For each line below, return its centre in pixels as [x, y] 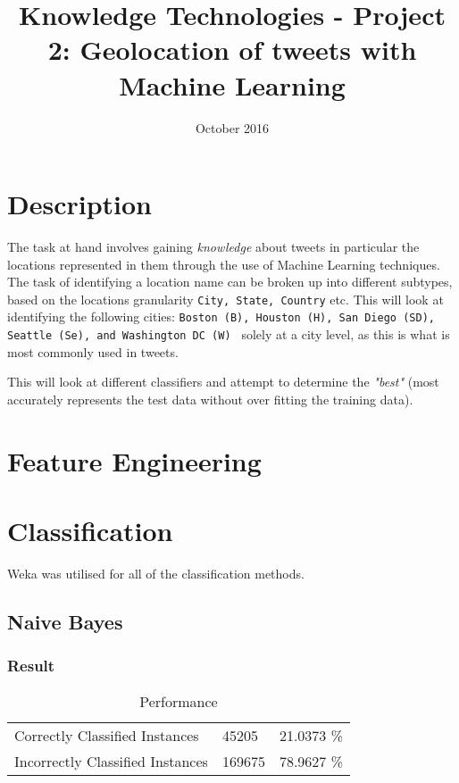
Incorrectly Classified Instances [111, 761]
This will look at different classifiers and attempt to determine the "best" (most [223, 382]
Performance [179, 701]
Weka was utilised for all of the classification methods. [156, 574]
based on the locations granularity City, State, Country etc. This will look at [225, 299]
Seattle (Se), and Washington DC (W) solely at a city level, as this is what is [229, 334]
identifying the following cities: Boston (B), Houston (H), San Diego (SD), [221, 317]
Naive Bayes [65, 622]
